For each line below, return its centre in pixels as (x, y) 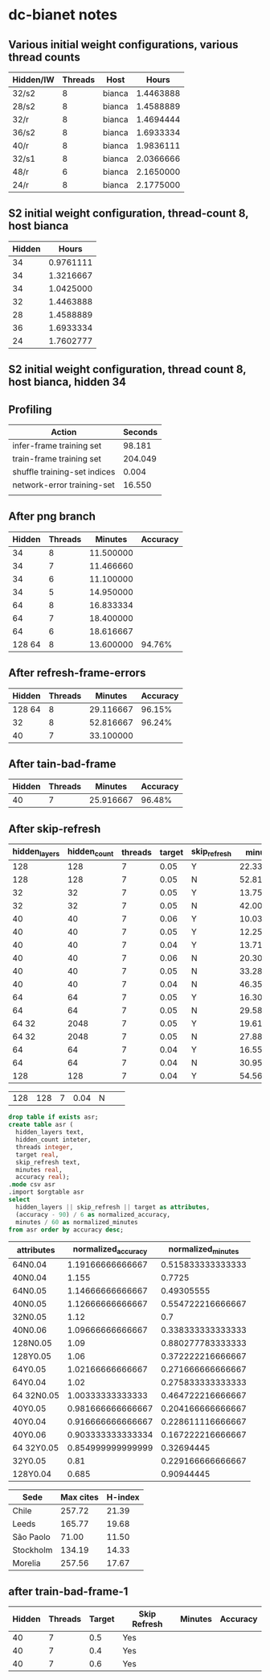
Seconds (141, 432)
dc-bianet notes (63, 15)
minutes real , (39, 1169)
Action (64, 432)
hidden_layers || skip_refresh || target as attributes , (113, 1207)
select (19, 1200)
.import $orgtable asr (46, 1192)
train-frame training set (57, 459)
